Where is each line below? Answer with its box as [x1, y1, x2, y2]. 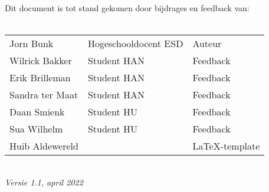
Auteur [192, 37, 222, 51]
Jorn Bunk [9, 37, 54, 51]
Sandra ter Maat [9, 88, 78, 102]
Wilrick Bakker [9, 54, 72, 68]
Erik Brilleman [9, 71, 71, 85]
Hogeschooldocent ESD [87, 37, 183, 51]
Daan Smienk [9, 105, 65, 119]
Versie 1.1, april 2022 [5, 176, 83, 188]
